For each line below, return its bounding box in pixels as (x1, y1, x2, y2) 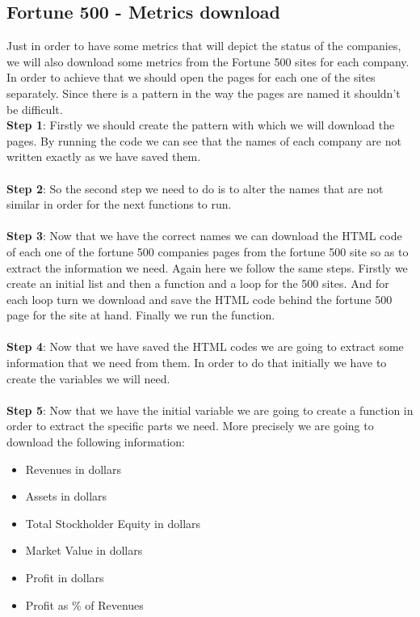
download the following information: (6, 433, 185, 450)
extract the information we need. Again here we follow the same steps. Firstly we (6, 259, 408, 276)
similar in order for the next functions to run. (6, 196, 232, 213)
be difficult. (6, 100, 63, 117)
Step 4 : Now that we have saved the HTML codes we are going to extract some (6, 338, 404, 355)
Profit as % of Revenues (25, 596, 144, 613)
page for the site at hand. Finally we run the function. (6, 306, 275, 323)
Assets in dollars (25, 488, 107, 505)
